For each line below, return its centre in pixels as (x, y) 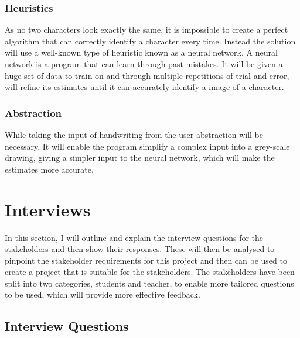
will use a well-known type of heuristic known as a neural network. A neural (141, 52)
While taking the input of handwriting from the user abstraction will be (134, 134)
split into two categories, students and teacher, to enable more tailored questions (149, 283)
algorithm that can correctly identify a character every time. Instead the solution (150, 41)
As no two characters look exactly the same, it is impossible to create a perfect (146, 30)
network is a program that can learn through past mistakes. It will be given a (144, 64)
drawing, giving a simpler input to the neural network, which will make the (140, 158)
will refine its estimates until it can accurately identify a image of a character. (144, 87)
